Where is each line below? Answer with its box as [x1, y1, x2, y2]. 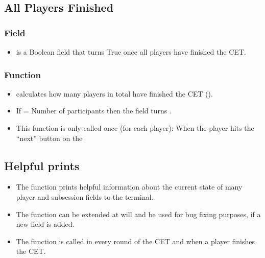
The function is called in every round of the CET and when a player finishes [16, 236, 255, 246]
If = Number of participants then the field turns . [16, 105, 172, 116]
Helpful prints [4, 157, 80, 173]
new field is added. [16, 219, 75, 229]
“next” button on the [16, 132, 83, 143]
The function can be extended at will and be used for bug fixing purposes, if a [16, 208, 261, 219]
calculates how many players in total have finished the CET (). [16, 88, 213, 99]
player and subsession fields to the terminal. [16, 191, 154, 202]
